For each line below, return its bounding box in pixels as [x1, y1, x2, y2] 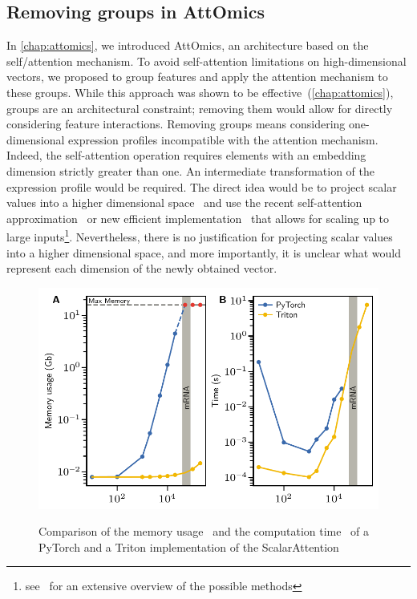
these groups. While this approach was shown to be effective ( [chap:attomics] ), [6, 83, 394, 100]
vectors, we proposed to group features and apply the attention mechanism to [6, 68, 388, 85]
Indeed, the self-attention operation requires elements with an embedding [6, 147, 366, 164]
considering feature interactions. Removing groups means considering [6, 115, 346, 132]
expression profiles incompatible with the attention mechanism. [68, 131, 379, 148]
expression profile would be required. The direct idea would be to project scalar [6, 178, 397, 195]
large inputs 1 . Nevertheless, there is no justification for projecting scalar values [6, 226, 393, 245]
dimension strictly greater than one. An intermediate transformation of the [6, 162, 374, 179]
